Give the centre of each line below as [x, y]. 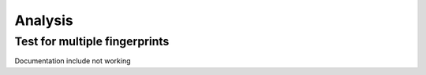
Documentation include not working [73, 61]
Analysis [44, 20]
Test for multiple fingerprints [92, 41]
